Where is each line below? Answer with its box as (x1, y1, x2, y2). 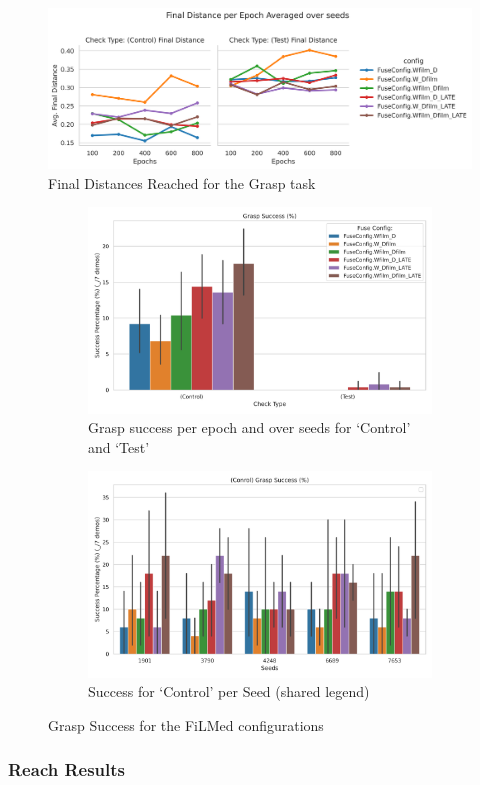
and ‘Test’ (88, 436, 150, 457)
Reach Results (8, 757, 126, 782)
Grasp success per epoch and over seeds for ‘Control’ (88, 417, 411, 438)
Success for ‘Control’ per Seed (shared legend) (88, 681, 370, 702)
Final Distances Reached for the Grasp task (48, 172, 316, 193)
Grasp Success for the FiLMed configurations (48, 714, 324, 735)
